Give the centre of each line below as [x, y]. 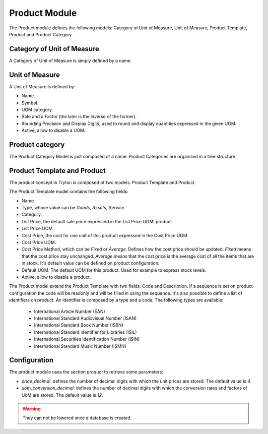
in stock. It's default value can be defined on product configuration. [91, 263]
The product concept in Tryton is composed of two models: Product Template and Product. [102, 182]
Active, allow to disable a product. [56, 277]
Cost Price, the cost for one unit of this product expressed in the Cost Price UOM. [105, 235]
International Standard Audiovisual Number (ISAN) [85, 318]
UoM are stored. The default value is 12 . [63, 395]
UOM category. [37, 110]
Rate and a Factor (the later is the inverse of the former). [79, 117]
